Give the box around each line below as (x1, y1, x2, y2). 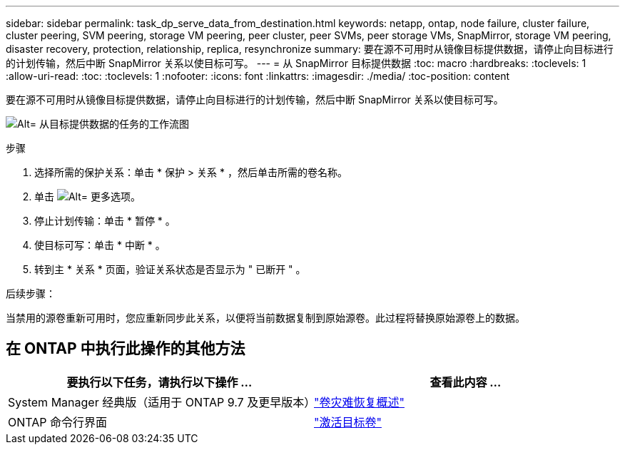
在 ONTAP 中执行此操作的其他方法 (6, 339, 245, 358)
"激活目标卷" (314, 414, 382, 429)
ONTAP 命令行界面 (8, 414, 108, 429)
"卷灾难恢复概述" (314, 394, 405, 409)
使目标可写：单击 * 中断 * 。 (34, 239, 166, 251)
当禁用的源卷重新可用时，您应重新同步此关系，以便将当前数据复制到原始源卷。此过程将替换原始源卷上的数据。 (6, 312, 525, 324)
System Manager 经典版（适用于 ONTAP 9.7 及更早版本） (8, 394, 316, 409)
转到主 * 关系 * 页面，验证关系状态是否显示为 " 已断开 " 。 (34, 263, 306, 275)
